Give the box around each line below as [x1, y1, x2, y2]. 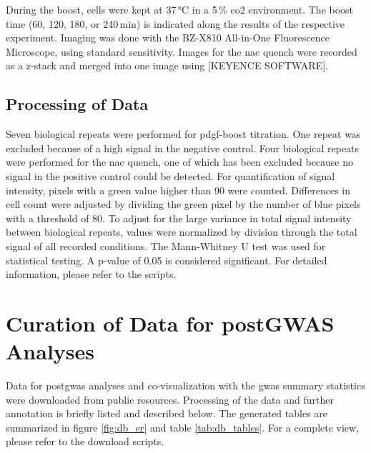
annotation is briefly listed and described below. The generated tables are [6, 406, 328, 421]
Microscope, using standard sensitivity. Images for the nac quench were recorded [6, 44, 357, 59]
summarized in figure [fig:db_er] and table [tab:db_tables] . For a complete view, [6, 419, 360, 434]
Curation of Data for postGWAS [6, 308, 335, 337]
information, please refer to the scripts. [6, 267, 177, 282]
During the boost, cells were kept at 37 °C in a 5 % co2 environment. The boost [6, 2, 354, 16]
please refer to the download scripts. [6, 434, 164, 449]
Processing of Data [6, 93, 149, 115]
